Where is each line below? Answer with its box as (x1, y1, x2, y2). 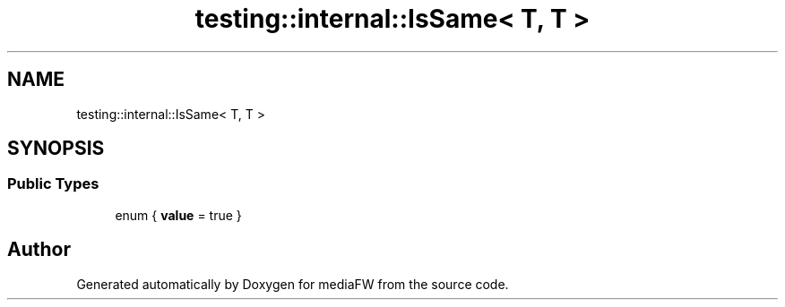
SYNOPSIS (7, 137, 105, 160)
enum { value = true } (115, 207, 242, 223)
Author (7, 238, 71, 261)
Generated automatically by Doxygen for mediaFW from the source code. (76, 276, 509, 292)
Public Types (7, 175, 99, 193)
